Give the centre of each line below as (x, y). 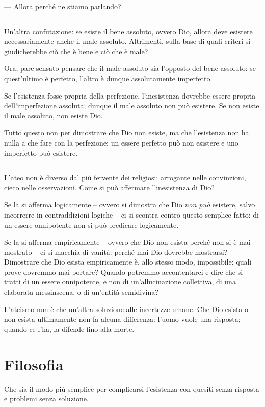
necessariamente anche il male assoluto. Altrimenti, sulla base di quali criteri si (127, 41)
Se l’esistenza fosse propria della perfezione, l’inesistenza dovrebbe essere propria (130, 95)
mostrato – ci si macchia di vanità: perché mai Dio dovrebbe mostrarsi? (116, 252)
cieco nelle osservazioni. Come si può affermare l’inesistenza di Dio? (109, 187)
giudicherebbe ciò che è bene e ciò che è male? (76, 51)
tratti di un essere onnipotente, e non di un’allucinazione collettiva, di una (120, 282)
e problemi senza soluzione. (46, 399)
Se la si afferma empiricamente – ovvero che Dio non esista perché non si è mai (127, 242)
